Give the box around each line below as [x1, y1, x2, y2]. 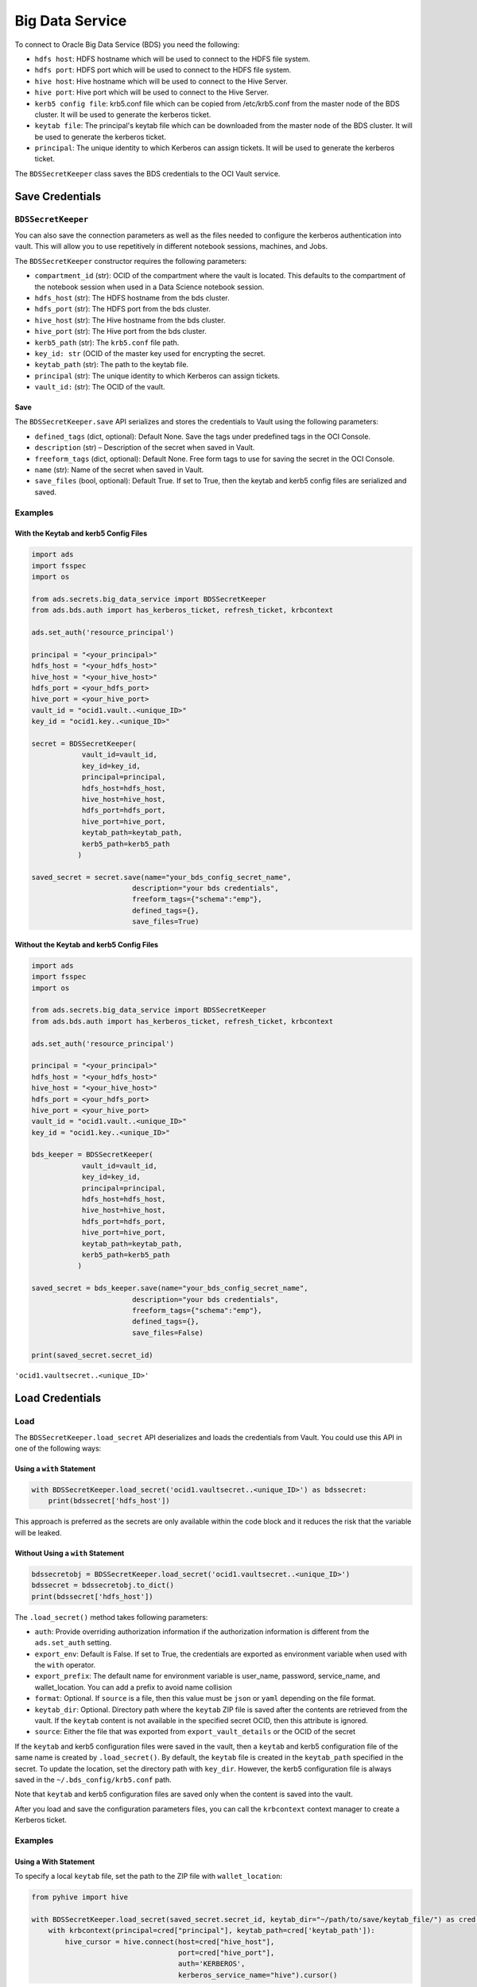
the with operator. [34, 1660, 96, 1670]
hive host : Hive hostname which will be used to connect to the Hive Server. [34, 76, 288, 86]
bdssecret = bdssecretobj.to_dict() [31, 1581, 175, 1590]
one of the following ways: [14, 1443, 102, 1454]
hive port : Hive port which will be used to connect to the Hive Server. [34, 87, 270, 97]
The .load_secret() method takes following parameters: [14, 1612, 208, 1621]
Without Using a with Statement [14, 1548, 125, 1558]
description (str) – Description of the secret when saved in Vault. [34, 443, 255, 452]
